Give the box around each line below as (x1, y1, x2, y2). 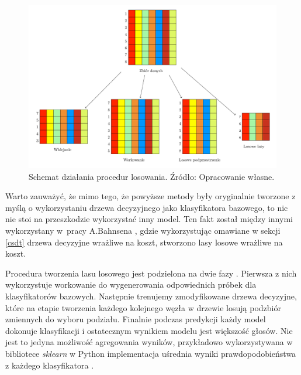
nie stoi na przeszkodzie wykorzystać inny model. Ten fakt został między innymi (5, 213, 293, 225)
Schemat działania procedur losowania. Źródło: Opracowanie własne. (29, 170, 275, 182)
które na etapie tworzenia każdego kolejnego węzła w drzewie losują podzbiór (5, 301, 281, 313)
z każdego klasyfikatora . (5, 359, 94, 371)
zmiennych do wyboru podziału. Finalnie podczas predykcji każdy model (5, 313, 266, 325)
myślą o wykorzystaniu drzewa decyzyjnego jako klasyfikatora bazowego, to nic (5, 201, 288, 213)
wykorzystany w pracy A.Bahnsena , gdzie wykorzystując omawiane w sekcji (5, 224, 281, 237)
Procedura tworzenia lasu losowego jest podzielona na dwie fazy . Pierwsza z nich (5, 267, 297, 279)
